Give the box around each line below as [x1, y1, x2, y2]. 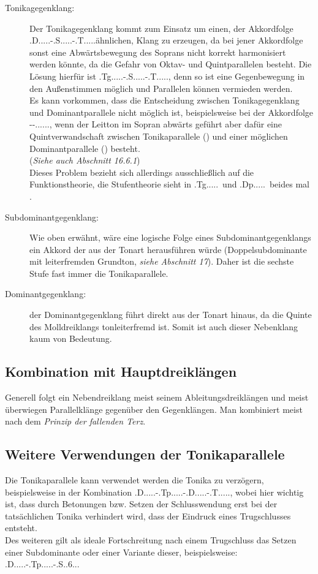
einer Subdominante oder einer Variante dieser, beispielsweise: [5, 545, 238, 558]
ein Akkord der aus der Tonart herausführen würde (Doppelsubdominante [29, 243, 307, 255]
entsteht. [5, 521, 37, 534]
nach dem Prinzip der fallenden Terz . [5, 415, 146, 428]
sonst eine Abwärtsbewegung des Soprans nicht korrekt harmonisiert [29, 45, 286, 58]
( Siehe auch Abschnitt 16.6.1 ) [29, 154, 140, 167]
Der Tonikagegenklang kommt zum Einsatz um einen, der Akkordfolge [29, 21, 293, 34]
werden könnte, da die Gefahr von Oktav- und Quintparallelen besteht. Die [29, 58, 312, 70]
